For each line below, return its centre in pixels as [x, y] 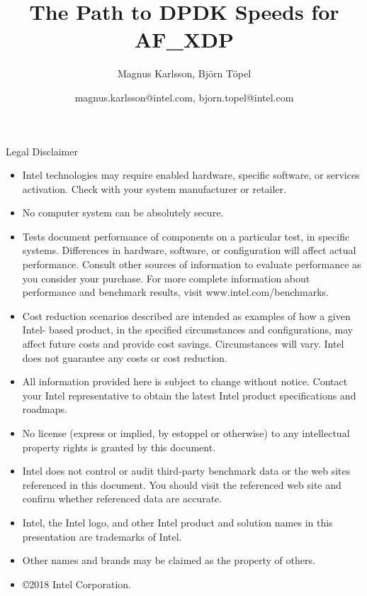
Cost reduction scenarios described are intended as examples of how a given [186, 315]
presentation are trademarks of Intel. [102, 536]
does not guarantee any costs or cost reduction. [125, 357]
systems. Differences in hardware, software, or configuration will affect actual [189, 250]
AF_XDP [184, 39]
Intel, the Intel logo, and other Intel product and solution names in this [177, 522]
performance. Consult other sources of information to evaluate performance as [192, 264]
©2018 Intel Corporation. [77, 584]
